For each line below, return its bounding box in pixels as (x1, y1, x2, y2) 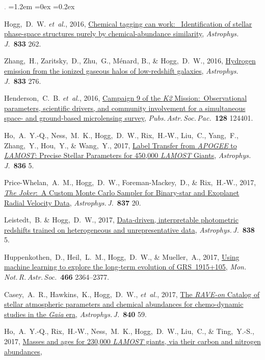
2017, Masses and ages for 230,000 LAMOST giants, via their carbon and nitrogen (4, 336, 261, 347)
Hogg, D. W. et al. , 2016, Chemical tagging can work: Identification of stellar (4, 18, 252, 29)
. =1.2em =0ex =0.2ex (4, 1, 75, 11)
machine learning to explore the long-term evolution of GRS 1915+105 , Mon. (4, 261, 247, 272)
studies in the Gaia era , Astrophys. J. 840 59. (4, 308, 147, 319)
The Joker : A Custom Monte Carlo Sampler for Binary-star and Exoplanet (4, 187, 240, 197)
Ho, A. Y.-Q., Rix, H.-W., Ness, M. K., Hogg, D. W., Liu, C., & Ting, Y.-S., (4, 326, 254, 336)
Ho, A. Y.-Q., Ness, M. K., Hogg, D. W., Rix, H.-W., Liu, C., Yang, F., (4, 129, 238, 140)
